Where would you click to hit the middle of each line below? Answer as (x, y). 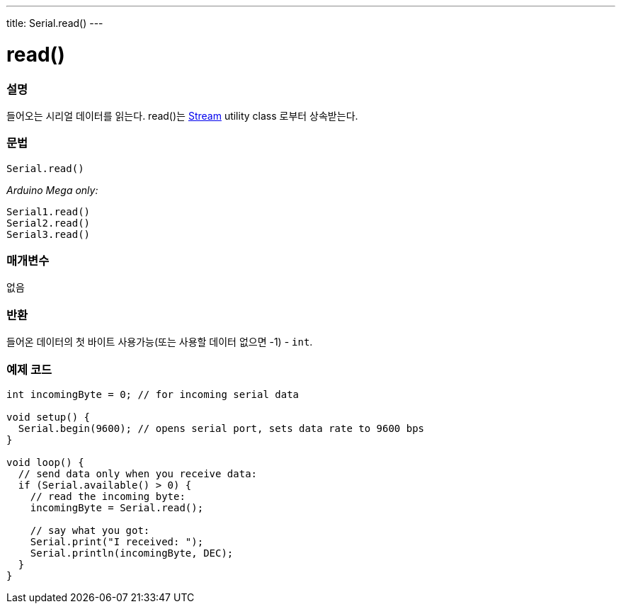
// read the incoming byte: (108, 496)
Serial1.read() (49, 211)
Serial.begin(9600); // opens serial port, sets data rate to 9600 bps (221, 428)
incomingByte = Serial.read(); (117, 507)
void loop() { (45, 462)
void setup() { (49, 417)
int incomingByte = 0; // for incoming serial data (153, 394)
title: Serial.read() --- (55, 23)
